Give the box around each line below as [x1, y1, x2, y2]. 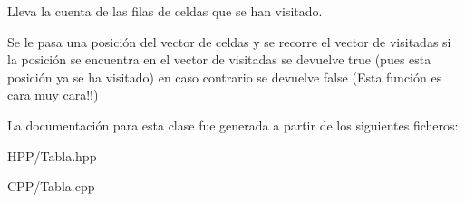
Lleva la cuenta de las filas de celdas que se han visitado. [7, 2, 323, 20]
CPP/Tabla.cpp [7, 177, 95, 196]
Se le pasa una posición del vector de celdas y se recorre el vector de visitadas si [7, 32, 451, 51]
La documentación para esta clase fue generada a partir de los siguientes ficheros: [7, 115, 459, 134]
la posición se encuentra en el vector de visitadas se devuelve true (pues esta [7, 50, 431, 69]
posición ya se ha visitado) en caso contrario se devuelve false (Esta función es [7, 67, 442, 86]
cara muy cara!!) [7, 85, 99, 104]
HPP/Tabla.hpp [7, 146, 97, 165]
